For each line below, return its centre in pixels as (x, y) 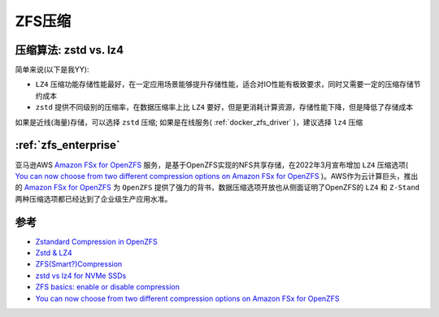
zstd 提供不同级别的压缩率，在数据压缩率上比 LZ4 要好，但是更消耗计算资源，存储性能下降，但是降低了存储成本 (224, 107)
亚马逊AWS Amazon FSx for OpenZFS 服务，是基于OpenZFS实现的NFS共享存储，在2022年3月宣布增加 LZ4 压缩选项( (212, 165)
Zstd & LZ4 (54, 253)
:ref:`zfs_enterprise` (68, 145)
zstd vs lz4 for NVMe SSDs (81, 276)
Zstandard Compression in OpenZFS (96, 241)
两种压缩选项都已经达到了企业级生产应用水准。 (93, 198)
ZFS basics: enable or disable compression (108, 287)
